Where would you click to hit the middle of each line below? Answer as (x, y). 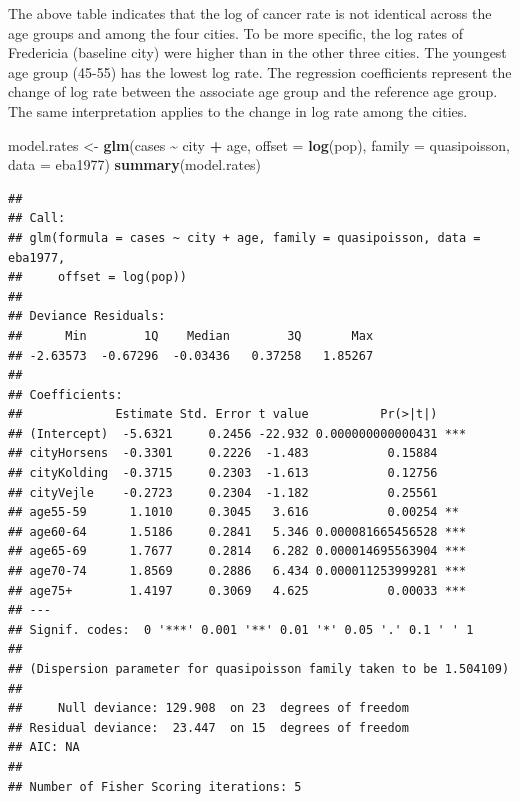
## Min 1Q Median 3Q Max (191, 335)
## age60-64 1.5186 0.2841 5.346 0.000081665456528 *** (237, 531)
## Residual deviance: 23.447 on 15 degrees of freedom (208, 727)
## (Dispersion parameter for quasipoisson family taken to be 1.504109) (259, 669)
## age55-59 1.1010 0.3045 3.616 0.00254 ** (234, 512)
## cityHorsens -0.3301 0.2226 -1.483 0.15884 (223, 453)
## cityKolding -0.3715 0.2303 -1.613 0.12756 (223, 473)
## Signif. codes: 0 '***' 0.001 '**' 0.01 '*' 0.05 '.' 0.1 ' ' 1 (241, 629)
